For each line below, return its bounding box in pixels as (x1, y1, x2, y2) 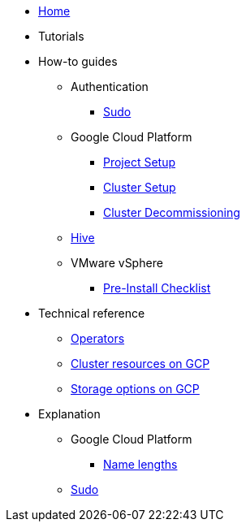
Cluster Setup (103, 180, 176, 194)
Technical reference (38, 306, 145, 320)
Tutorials (38, 29, 84, 43)
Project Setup (103, 155, 176, 169)
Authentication (71, 80, 149, 93)
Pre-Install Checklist (103, 281, 211, 295)
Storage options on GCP (71, 382, 200, 396)
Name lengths (103, 457, 178, 471)
